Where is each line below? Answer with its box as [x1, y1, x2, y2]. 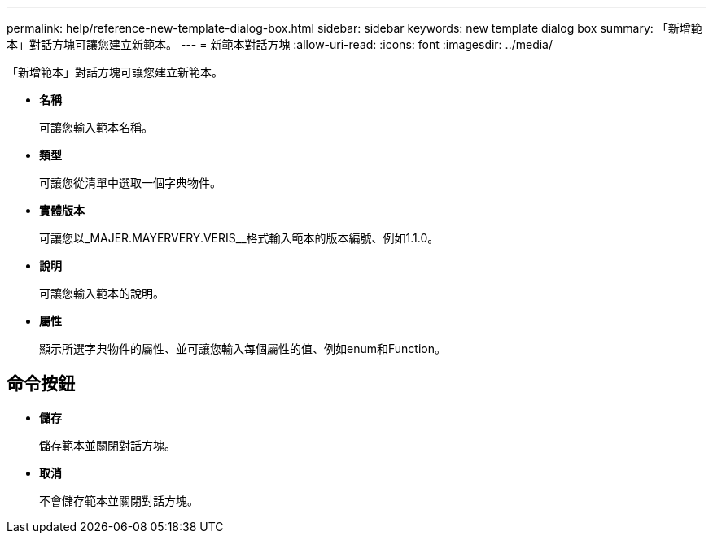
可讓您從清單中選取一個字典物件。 [39, 176, 221, 189]
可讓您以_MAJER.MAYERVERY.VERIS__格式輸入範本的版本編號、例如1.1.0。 [39, 231, 440, 245]
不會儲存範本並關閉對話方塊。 [39, 493, 199, 507]
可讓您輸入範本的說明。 [39, 286, 164, 300]
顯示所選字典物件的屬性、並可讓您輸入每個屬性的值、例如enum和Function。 [39, 342, 446, 355]
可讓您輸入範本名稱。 [39, 120, 153, 134]
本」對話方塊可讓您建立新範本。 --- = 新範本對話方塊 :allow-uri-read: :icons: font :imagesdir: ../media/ [7, 37, 553, 51]
